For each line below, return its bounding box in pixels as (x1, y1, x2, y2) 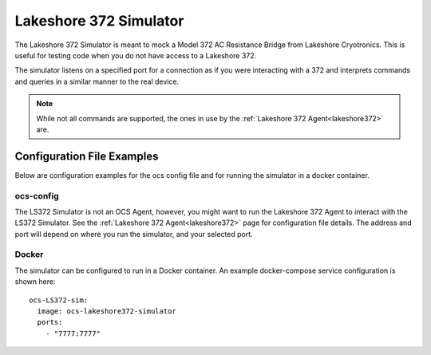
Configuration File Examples (14, 149, 159, 163)
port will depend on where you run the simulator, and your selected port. (14, 229, 253, 239)
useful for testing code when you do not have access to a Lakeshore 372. (14, 50, 257, 60)
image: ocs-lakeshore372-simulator (37, 307, 177, 316)
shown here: (14, 277, 56, 286)
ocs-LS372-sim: (29, 295, 89, 305)
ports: (37, 318, 63, 327)
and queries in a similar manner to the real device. (14, 77, 180, 86)
